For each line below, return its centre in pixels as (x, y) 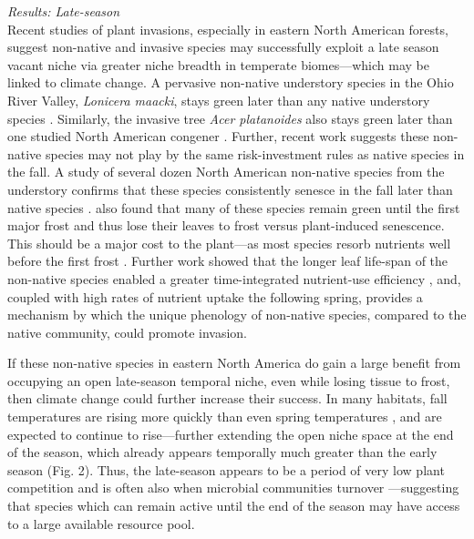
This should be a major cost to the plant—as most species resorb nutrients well (229, 243)
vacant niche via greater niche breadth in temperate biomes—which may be (218, 64)
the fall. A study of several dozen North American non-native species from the (226, 172)
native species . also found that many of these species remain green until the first (234, 207)
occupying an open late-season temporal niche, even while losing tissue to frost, (229, 380)
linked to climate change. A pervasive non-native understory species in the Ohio (231, 82)
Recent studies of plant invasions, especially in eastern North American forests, (228, 29)
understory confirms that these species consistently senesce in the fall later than (230, 189)
